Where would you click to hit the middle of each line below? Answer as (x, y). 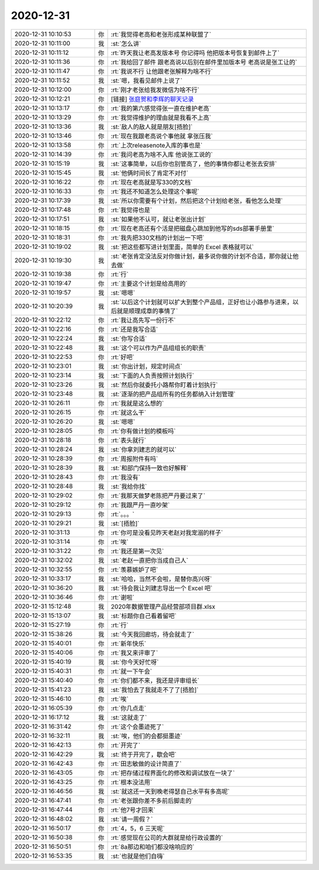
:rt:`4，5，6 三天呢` (138, 828)
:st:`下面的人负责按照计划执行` (152, 376)
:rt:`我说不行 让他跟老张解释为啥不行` (162, 71)
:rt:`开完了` (126, 745)
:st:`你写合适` (129, 338)
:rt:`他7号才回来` (133, 810)
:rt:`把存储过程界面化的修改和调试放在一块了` (173, 773)
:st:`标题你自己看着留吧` (144, 616)
